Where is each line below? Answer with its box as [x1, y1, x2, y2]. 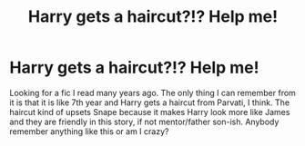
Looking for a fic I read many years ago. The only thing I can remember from [9, 87, 296, 98]
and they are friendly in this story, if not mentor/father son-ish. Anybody [9, 116, 280, 127]
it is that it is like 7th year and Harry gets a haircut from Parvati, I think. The [9, 97, 290, 108]
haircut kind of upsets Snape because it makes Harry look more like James [9, 106, 290, 117]
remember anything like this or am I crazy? [9, 125, 169, 137]
